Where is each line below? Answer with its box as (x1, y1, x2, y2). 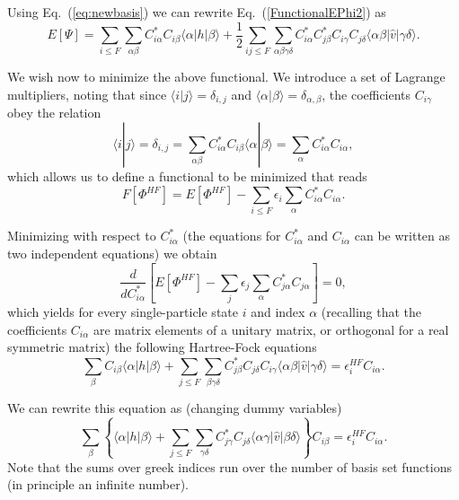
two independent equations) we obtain (7, 244, 217, 263)
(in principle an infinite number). (7, 475, 189, 494)
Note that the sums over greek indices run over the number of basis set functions (7, 457, 452, 476)
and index (251, 303, 305, 321)
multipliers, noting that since (7, 84, 167, 103)
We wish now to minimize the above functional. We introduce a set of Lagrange (7, 67, 446, 86)
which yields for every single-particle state (7, 303, 238, 321)
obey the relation (7, 103, 102, 122)
